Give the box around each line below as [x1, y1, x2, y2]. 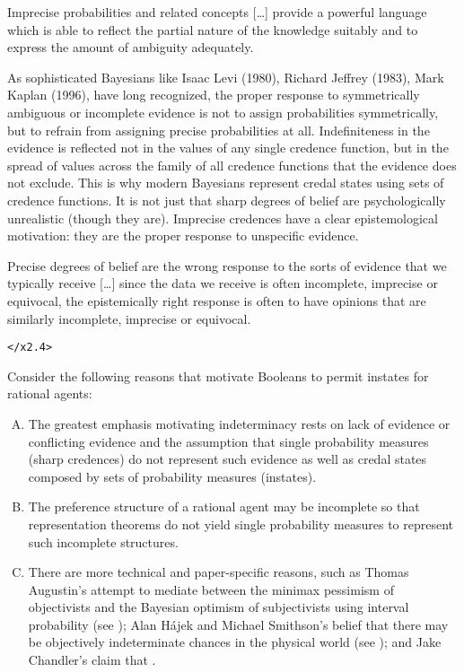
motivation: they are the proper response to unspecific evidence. [7, 226, 359, 245]
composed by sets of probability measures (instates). [28, 467, 317, 485]
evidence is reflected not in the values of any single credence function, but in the [7, 138, 449, 157]
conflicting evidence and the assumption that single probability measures [28, 432, 429, 450]
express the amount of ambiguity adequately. [7, 38, 254, 57]
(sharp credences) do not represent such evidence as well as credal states [28, 449, 427, 468]
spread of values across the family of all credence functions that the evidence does [7, 155, 457, 174]
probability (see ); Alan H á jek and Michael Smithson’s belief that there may [28, 615, 449, 633]
